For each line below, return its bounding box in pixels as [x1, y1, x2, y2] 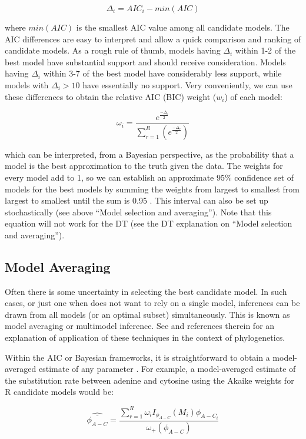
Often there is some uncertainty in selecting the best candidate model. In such [5, 285, 287, 297]
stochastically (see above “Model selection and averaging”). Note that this [5, 205, 272, 218]
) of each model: [224, 90, 282, 102]
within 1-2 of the [235, 44, 296, 56]
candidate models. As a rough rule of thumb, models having [5, 44, 221, 56]
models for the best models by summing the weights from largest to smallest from [5, 182, 300, 195]
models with [5, 78, 49, 91]
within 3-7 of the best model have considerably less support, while [43, 67, 282, 79]
